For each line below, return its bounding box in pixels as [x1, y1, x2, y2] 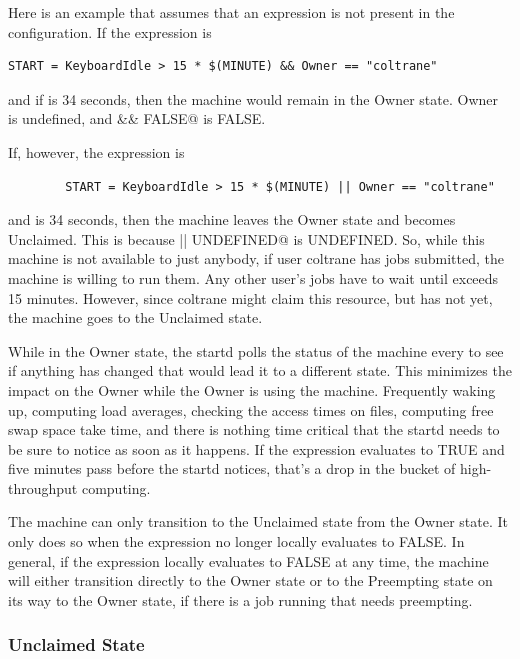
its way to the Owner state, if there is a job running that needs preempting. [8, 589, 473, 610]
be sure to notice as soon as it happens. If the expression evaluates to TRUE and [8, 438, 505, 459]
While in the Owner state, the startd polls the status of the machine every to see [8, 340, 504, 361]
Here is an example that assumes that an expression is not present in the [8, 2, 455, 22]
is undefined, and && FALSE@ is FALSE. [8, 108, 266, 129]
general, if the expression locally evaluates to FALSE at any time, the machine [8, 550, 489, 571]
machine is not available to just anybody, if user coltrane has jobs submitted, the [8, 248, 505, 269]
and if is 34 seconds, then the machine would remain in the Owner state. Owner [8, 88, 499, 109]
